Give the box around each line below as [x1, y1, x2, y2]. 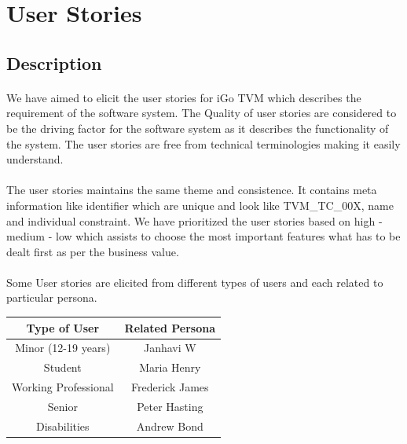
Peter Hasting [137, 398, 203, 414]
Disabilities [35, 417, 90, 434]
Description [6, 50, 102, 75]
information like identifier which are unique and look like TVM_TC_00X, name [6, 196, 394, 213]
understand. [6, 151, 64, 167]
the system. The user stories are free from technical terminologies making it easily [6, 135, 401, 152]
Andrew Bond [136, 417, 203, 434]
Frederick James [131, 379, 209, 395]
